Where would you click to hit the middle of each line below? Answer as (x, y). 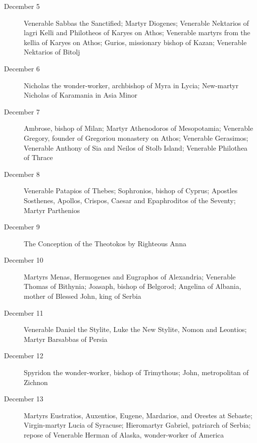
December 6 (22, 68)
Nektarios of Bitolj (52, 52)
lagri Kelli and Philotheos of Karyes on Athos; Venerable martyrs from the (137, 32)
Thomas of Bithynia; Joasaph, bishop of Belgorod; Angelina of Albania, (132, 286)
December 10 (24, 260)
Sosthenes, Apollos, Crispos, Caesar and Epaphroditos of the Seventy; (130, 200)
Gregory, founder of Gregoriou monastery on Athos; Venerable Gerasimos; (136, 138)
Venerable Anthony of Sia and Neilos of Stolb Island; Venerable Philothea (136, 147)
